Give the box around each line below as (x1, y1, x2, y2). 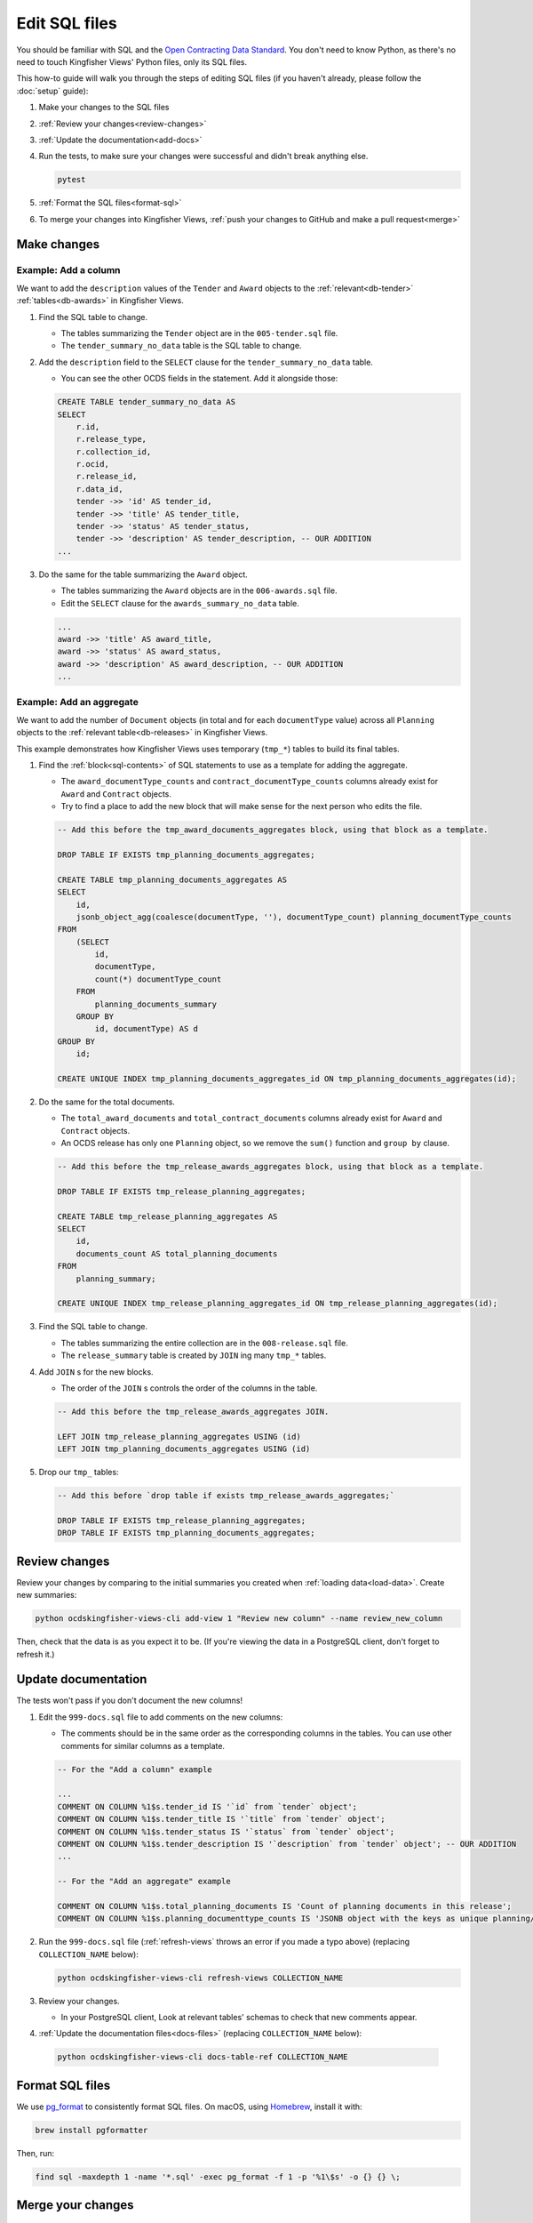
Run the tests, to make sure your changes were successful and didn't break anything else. (38, 151, 369, 162)
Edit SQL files (16, 13, 117, 33)
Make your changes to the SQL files (38, 102, 170, 113)
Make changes (16, 237, 100, 253)
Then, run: (16, 2147, 55, 2158)
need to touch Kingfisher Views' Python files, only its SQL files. (16, 56, 248, 67)
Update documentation (16, 1672, 147, 1687)
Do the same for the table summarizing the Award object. (38, 569, 248, 580)
